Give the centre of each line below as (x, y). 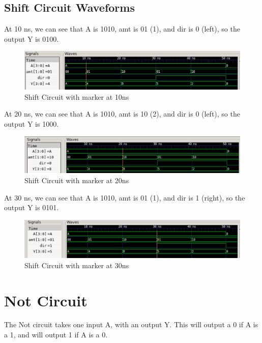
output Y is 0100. (32, 38)
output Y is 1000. (32, 123)
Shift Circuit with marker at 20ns (77, 180)
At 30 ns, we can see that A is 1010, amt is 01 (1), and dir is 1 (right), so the (125, 197)
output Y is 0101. (32, 207)
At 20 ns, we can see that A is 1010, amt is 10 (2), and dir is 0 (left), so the (122, 114)
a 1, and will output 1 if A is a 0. (56, 335)
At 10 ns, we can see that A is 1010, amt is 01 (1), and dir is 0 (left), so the (122, 29)
